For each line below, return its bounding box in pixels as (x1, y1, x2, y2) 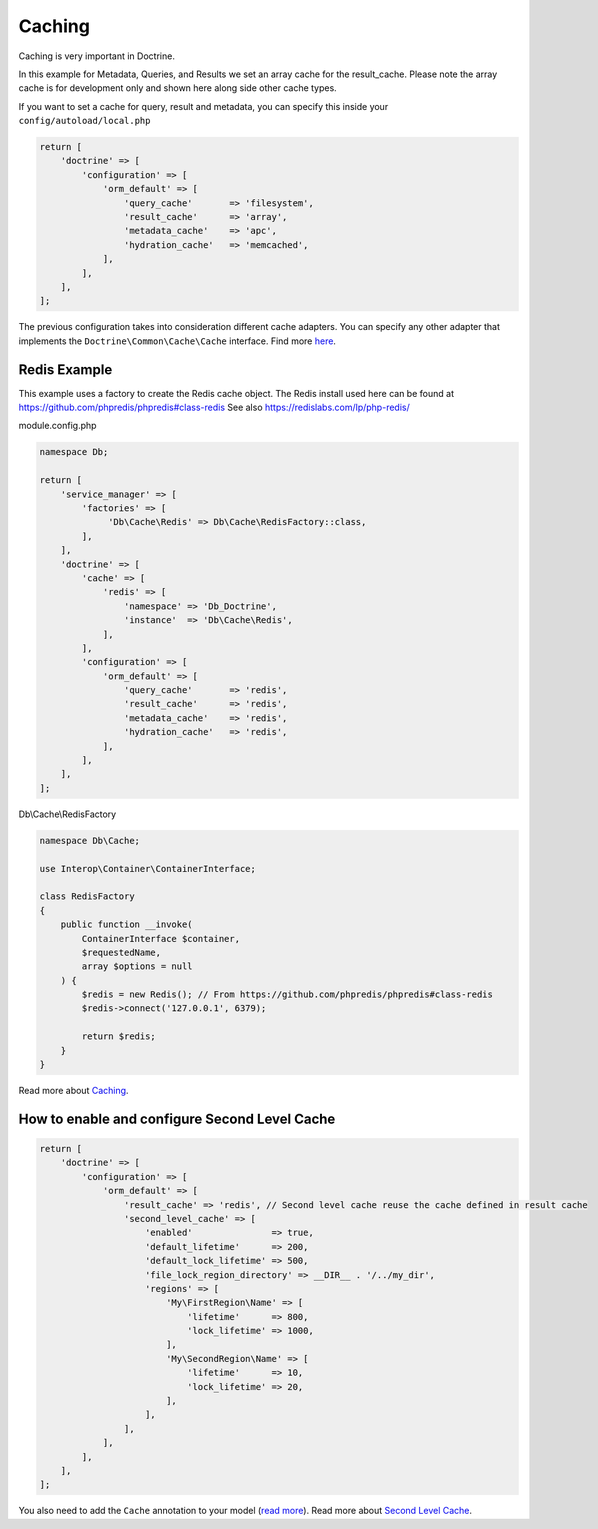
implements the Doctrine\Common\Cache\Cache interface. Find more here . (18, 335, 337, 347)
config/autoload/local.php (18, 115, 151, 127)
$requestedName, (81, 946, 162, 958)
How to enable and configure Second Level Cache (18, 1110, 336, 1127)
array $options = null (81, 961, 194, 972)
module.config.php (18, 420, 97, 432)
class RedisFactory (39, 891, 135, 902)
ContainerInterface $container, (81, 933, 240, 944)
